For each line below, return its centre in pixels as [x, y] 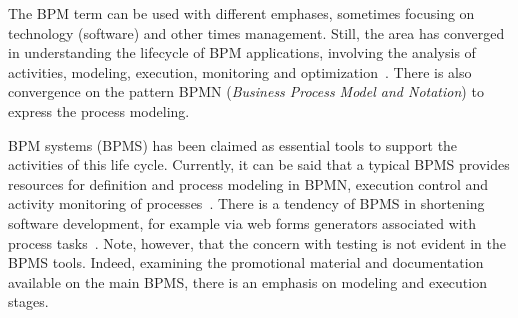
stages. [28, 301]
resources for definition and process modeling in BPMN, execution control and [248, 183]
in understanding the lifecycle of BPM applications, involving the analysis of [242, 52]
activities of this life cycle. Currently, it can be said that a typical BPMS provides [259, 164]
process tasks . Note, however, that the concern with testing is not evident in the [257, 242]
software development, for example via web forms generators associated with [242, 222]
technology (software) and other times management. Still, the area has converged [256, 32]
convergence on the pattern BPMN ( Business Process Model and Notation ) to [246, 91]
